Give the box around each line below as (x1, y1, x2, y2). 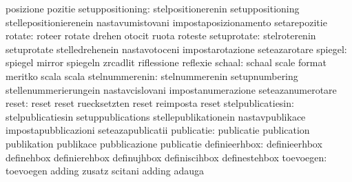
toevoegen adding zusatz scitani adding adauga (6, 163, 204, 178)
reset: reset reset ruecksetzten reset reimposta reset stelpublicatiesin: (6, 96, 294, 110)
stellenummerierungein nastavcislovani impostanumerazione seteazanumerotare (6, 82, 337, 97)
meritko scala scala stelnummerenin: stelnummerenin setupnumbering (6, 68, 298, 83)
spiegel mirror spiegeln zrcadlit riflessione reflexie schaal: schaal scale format (6, 55, 327, 70)
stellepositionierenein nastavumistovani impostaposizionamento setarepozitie (6, 14, 327, 29)
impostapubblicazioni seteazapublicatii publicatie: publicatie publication (6, 123, 310, 137)
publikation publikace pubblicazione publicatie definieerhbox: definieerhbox (6, 136, 322, 150)
